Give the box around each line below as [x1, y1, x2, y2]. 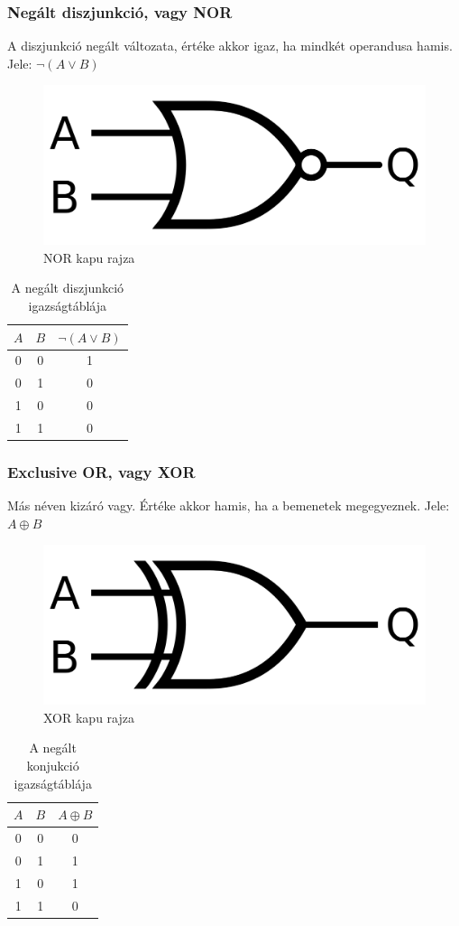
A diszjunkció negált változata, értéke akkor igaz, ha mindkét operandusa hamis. [7, 36, 453, 55]
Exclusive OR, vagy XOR [7, 460, 196, 482]
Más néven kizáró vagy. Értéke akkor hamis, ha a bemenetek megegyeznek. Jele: [7, 496, 450, 515]
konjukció [26, 756, 79, 775]
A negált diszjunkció [11, 278, 124, 297]
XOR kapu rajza [43, 707, 134, 726]
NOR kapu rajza [43, 248, 135, 267]
